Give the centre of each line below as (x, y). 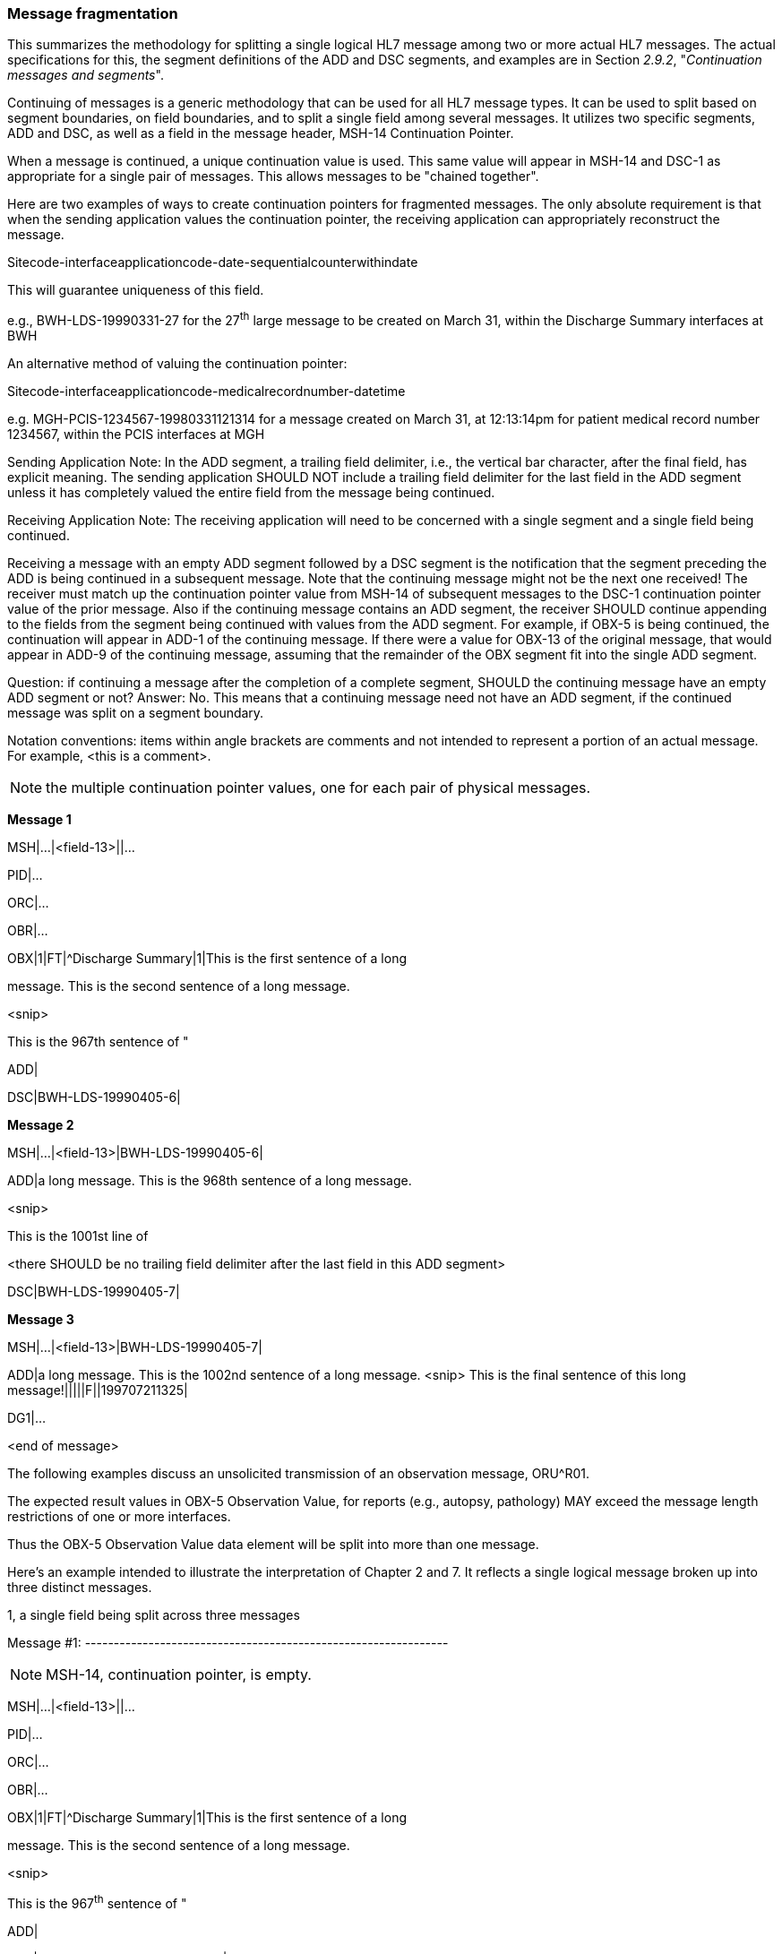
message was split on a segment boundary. (136, 713)
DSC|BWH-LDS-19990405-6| (94, 1098)
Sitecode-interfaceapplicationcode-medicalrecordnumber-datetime (206, 392)
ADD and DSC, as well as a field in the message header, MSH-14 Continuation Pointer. (261, 133)
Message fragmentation (93, 13)
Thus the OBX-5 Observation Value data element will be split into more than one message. (273, 1545)
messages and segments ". (86, 75)
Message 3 (41, 1320)
